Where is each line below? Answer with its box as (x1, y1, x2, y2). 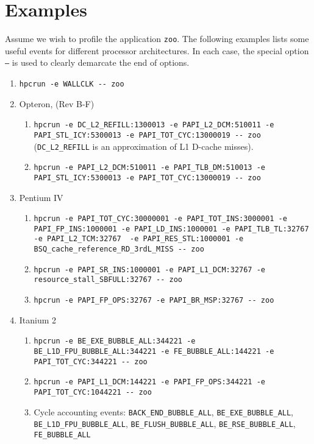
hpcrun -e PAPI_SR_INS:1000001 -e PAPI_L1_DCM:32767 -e (34, 265, 266, 274)
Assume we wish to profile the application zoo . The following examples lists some (5, 32, 309, 45)
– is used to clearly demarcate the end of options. (5, 56, 190, 69)
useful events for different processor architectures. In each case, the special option (5, 44, 309, 57)
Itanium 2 (19, 313, 57, 326)
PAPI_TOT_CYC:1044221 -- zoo (34, 387, 152, 396)
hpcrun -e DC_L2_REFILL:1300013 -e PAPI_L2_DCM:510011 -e (34, 121, 274, 130)
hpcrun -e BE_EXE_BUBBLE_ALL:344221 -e (34, 337, 196, 346)
